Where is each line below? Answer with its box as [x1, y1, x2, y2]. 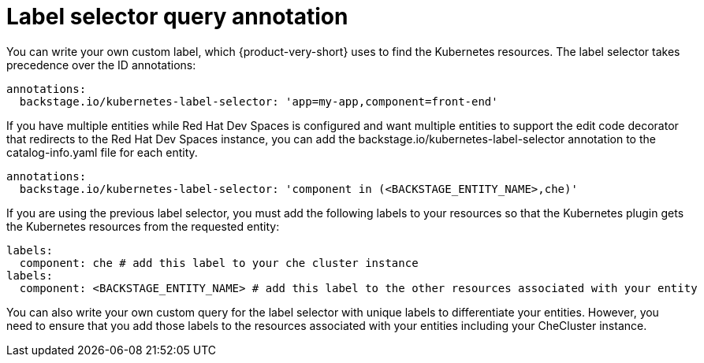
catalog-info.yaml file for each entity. [6, 145, 198, 159]
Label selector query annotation [6, 3, 348, 30]
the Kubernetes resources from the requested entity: [6, 219, 280, 233]
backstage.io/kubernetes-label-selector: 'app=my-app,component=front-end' [19, 94, 498, 108]
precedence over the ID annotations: [6, 57, 196, 72]
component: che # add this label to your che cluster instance [19, 256, 419, 269]
